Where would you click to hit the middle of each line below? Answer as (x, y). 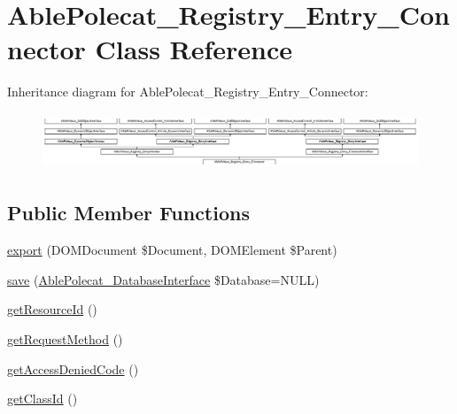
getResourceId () (52, 309)
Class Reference (194, 49)
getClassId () (43, 399)
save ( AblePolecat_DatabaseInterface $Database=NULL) (163, 279)
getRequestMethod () (65, 339)
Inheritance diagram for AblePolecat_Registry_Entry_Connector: (188, 92)
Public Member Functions (128, 213)
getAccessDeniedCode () (73, 368)
